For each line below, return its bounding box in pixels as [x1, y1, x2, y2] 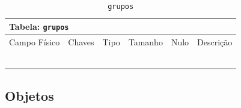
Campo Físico [9, 35, 60, 48]
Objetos [5, 86, 54, 104]
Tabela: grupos [9, 20, 69, 32]
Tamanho [128, 35, 163, 48]
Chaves [68, 35, 94, 48]
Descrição [197, 35, 233, 48]
